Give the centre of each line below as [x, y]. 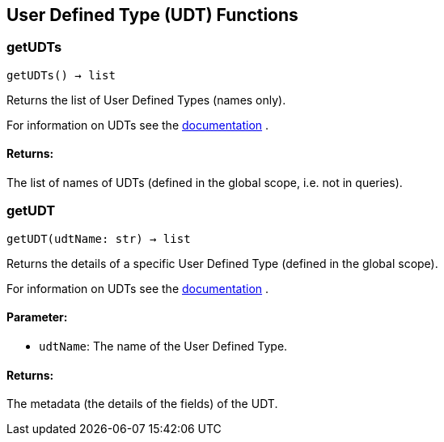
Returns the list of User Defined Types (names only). [146, 100]
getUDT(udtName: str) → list [99, 238]
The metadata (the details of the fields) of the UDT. [142, 404]
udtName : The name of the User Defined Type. [163, 346]
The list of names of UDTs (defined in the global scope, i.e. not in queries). [205, 183]
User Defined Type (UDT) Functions [152, 15]
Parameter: [37, 317]
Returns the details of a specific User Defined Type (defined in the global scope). [222, 263]
